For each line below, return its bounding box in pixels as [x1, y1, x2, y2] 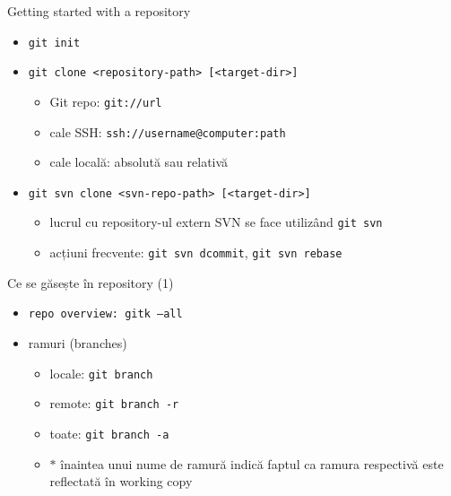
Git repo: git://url [49, 91, 162, 110]
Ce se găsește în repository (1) [7, 273, 174, 292]
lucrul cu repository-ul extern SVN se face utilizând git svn [49, 213, 383, 231]
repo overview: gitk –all [28, 308, 183, 321]
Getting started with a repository [7, 2, 191, 20]
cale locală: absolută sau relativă [49, 152, 229, 171]
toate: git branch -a [49, 423, 169, 442]
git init [28, 36, 81, 49]
